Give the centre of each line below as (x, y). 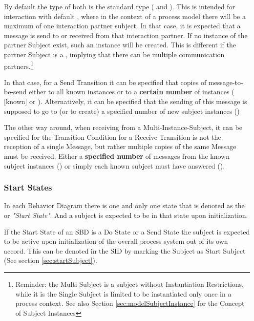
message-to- (226, 82)
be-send (15, 92)
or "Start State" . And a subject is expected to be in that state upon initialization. (126, 215)
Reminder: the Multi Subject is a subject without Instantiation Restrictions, (129, 284)
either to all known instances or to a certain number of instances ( (132, 92)
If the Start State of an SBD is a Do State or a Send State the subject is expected (127, 231)
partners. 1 (19, 65)
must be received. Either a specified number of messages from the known (117, 156)
